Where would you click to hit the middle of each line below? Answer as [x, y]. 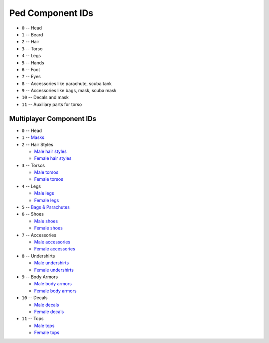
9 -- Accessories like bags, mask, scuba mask [69, 91]
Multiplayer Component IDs [53, 119]
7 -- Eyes [31, 77]
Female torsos [49, 179]
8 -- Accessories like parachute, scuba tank [67, 83]
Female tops [47, 333]
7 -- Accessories [39, 235]
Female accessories [55, 249]
